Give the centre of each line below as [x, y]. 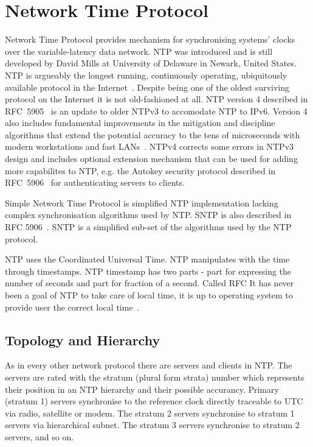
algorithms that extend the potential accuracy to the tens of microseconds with [153, 134]
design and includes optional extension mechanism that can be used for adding [151, 159]
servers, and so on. [40, 436]
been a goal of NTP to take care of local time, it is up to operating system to [149, 295]
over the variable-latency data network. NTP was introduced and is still [139, 51]
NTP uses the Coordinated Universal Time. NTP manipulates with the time [147, 259]
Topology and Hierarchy [83, 340]
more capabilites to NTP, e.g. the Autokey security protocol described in [140, 170]
